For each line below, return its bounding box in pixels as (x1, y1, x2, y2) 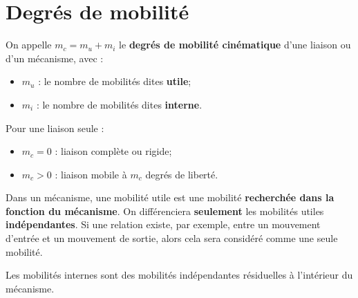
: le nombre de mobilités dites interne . (36, 97, 202, 111)
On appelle (6, 37, 52, 52)
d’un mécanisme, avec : (6, 50, 104, 65)
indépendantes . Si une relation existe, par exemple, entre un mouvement (6, 217, 321, 232)
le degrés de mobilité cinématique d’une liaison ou (119, 37, 351, 52)
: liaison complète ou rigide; (55, 144, 172, 158)
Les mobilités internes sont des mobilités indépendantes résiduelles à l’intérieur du (6, 268, 353, 282)
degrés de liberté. (145, 167, 218, 181)
